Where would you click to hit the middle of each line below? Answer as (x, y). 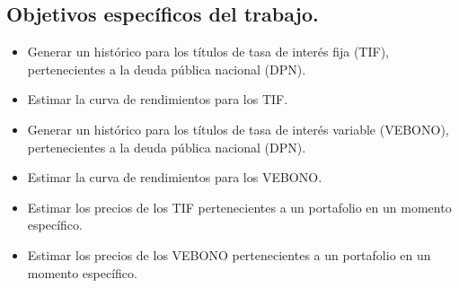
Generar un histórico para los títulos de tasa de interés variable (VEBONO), (238, 129)
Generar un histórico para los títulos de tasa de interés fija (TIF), (208, 52)
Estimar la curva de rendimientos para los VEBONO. (175, 177)
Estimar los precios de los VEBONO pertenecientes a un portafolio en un (229, 254)
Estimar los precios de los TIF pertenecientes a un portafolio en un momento (239, 207)
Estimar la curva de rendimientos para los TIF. (158, 99)
